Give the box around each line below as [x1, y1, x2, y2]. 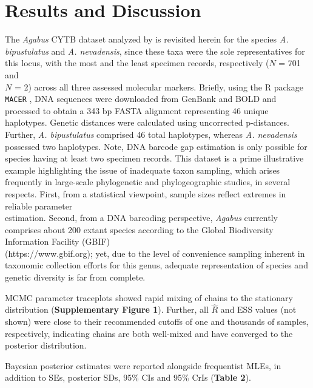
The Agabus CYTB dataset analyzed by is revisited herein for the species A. [5, 33, 289, 46]
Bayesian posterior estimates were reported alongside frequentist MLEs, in [5, 359, 281, 372]
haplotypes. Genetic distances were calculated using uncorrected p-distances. [5, 116, 289, 129]
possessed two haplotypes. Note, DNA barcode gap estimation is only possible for [5, 140, 308, 152]
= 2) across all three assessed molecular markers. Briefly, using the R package [14, 80, 303, 93]
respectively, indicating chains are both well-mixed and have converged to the [5, 327, 293, 339]
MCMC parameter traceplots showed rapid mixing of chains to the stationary [5, 291, 293, 304]
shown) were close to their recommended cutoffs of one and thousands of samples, [5, 315, 309, 328]
